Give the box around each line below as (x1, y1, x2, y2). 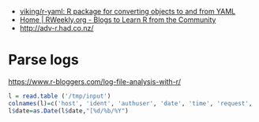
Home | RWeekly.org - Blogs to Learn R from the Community (19, 15, 216, 24)
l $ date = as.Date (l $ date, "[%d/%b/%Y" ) (8, 106, 129, 115)
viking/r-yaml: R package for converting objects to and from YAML (19, 7, 236, 16)
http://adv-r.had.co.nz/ (19, 24, 94, 32)
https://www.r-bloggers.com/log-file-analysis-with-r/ (8, 76, 182, 86)
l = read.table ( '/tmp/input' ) (8, 92, 111, 100)
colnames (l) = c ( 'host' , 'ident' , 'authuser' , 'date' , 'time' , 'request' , (8, 99, 253, 107)
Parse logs (8, 51, 79, 69)
